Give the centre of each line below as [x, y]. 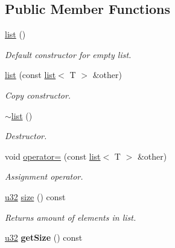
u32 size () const [35, 196]
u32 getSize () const [44, 237]
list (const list [30, 75]
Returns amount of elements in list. [71, 217]
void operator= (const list [53, 156]
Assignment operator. [44, 176]
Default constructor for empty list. [68, 54]
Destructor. [26, 136]
